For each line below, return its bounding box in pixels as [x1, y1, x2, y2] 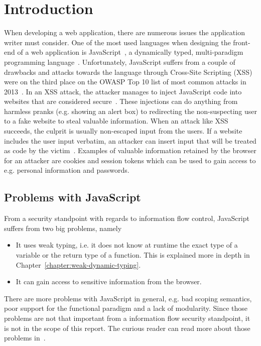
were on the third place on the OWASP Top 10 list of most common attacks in [4, 76, 246, 87]
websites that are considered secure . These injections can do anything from [4, 96, 238, 106]
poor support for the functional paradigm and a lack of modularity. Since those [4, 303, 247, 313]
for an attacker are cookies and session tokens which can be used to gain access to [4, 155, 256, 165]
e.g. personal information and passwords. [4, 165, 129, 175]
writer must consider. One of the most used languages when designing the [4, 37, 231, 47]
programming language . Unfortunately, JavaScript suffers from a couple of [4, 56, 235, 67]
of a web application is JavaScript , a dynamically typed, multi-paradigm [17, 47, 243, 57]
